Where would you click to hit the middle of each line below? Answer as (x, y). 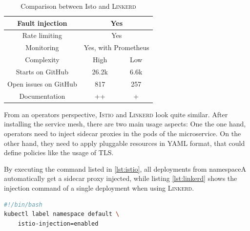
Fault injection (42, 23)
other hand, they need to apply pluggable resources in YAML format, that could (125, 143)
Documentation (42, 96)
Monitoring (42, 47)
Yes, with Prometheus (116, 47)
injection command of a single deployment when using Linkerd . (99, 187)
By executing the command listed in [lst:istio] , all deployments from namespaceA (125, 169)
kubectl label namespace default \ (62, 214)
